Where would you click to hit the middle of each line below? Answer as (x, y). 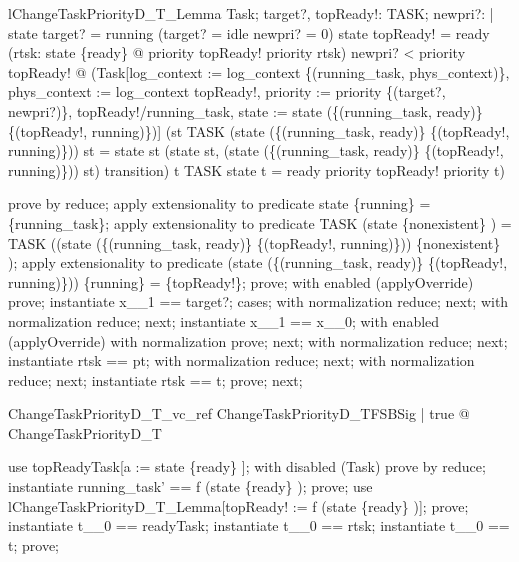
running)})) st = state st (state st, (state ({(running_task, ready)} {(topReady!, (256, 150)
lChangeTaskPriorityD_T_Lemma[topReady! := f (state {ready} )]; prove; (238, 505)
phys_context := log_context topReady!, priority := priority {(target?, (227, 91)
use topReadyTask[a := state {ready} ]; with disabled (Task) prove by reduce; (247, 466)
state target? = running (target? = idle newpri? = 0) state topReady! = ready (249, 32)
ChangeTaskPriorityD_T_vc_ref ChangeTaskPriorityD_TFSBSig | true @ (239, 413)
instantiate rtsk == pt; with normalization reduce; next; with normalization (241, 360)
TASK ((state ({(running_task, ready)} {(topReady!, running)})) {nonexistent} (254, 242)
